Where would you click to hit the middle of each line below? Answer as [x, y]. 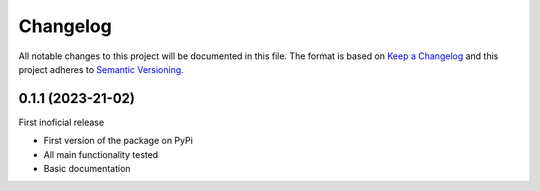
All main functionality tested [101, 154]
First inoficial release [61, 122]
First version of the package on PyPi [118, 141]
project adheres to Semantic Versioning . [101, 69]
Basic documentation [87, 169]
